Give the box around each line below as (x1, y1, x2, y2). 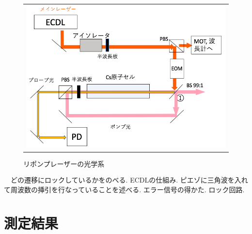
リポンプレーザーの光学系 (23, 158, 105, 168)
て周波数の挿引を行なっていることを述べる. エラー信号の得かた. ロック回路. (4, 184, 245, 194)
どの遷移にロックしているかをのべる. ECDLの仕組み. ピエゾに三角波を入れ (10, 175, 248, 185)
